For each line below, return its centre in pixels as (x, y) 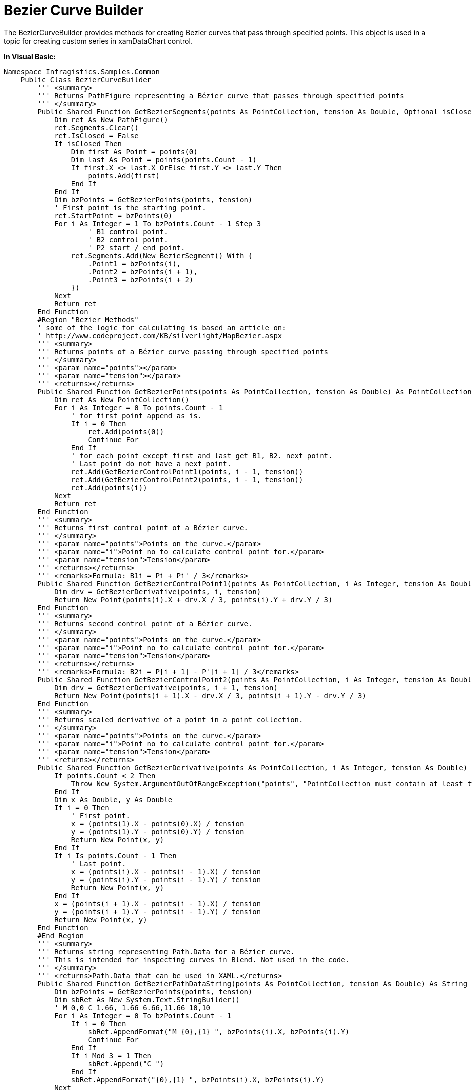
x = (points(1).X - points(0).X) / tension (158, 824)
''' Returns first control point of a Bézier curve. (143, 528)
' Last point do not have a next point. (151, 464)
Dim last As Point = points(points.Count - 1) (164, 160)
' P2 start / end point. (137, 248)
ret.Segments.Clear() (97, 128)
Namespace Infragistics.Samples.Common (82, 72)
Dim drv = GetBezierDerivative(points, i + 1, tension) (166, 688)
